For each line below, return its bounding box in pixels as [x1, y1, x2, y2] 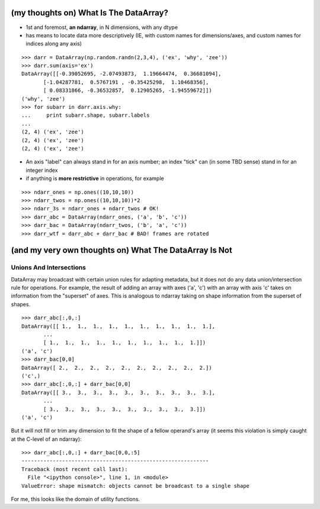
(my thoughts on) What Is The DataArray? [11, 8, 169, 18]
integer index [25, 167, 58, 174]
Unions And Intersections [11, 264, 86, 272]
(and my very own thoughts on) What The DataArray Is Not [11, 245, 232, 255]
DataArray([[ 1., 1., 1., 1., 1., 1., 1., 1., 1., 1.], [21, 323, 216, 329]
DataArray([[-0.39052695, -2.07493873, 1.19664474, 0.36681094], [21, 71, 222, 77]
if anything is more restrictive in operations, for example [25, 175, 164, 182]
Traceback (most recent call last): [21, 466, 128, 472]
